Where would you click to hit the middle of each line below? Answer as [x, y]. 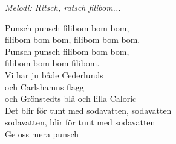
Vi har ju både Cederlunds [54, 74]
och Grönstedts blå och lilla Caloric [71, 99]
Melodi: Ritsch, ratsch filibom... [63, 7]
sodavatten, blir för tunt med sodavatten [80, 122]
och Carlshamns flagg [44, 86]
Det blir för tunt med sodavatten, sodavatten [88, 110]
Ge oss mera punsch [42, 133]
